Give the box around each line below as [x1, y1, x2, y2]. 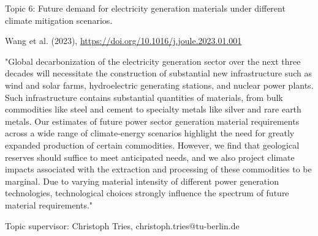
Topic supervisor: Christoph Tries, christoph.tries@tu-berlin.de [5, 219, 240, 232]
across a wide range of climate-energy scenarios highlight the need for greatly [5, 127, 295, 139]
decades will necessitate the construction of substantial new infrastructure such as [5, 67, 312, 79]
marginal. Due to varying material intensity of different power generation [5, 174, 279, 187]
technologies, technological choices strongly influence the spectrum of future [5, 186, 289, 199]
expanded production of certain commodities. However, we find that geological [5, 138, 300, 151]
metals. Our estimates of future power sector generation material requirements [5, 114, 300, 127]
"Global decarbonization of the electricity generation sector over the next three [5, 54, 301, 67]
